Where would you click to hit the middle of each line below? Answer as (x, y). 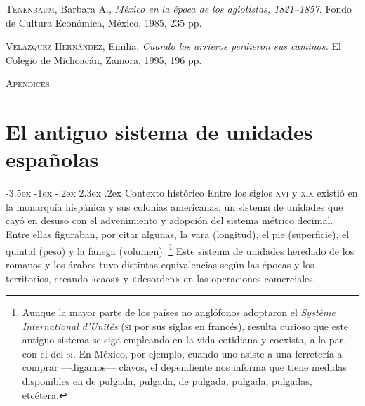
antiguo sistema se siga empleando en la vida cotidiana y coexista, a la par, (184, 340)
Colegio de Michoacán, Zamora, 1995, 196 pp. (104, 59)
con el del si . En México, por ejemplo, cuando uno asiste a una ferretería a (182, 353)
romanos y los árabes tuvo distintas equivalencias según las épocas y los (160, 264)
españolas (52, 159)
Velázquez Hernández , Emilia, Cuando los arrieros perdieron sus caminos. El (173, 46)
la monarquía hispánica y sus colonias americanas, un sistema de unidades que (174, 206)
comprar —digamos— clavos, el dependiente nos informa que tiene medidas (184, 367)
